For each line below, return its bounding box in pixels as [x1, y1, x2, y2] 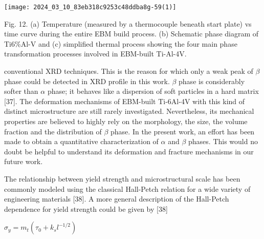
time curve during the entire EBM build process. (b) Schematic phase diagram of [4, 28, 259, 39]
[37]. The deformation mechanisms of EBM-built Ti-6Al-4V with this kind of [4, 95, 245, 106]
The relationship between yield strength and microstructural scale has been [4, 173, 240, 184]
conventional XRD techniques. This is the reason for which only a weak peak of [4, 66, 253, 76]
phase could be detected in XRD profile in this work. [4, 75, 170, 86]
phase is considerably [179, 75, 245, 86]
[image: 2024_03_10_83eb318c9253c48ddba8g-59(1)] [4, 4, 177, 11]
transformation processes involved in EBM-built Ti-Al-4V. [4, 48, 187, 59]
